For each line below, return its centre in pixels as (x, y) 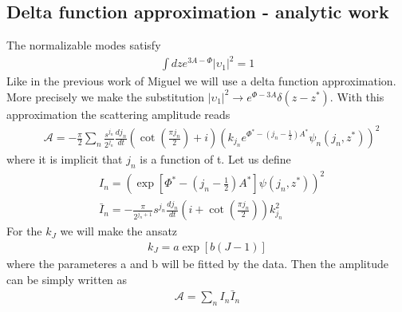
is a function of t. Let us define (215, 159)
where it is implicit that (65, 159)
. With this (357, 96)
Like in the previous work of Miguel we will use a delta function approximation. (201, 81)
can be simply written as (67, 279)
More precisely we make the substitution (106, 96)
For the (24, 231)
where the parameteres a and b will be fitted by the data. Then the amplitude (197, 264)
